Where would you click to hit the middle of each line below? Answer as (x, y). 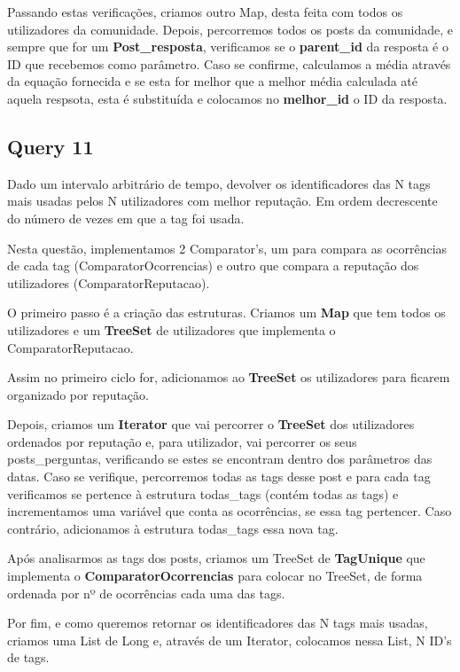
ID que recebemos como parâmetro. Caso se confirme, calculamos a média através (229, 63)
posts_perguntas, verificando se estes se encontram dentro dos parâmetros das (220, 459)
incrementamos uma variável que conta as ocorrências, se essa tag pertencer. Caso (230, 511)
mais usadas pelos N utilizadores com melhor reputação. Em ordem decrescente (222, 201)
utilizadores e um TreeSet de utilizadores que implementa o (172, 329)
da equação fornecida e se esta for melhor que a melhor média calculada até (213, 81)
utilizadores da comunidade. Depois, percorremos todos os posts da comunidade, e (230, 29)
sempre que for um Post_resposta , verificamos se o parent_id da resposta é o (228, 47)
